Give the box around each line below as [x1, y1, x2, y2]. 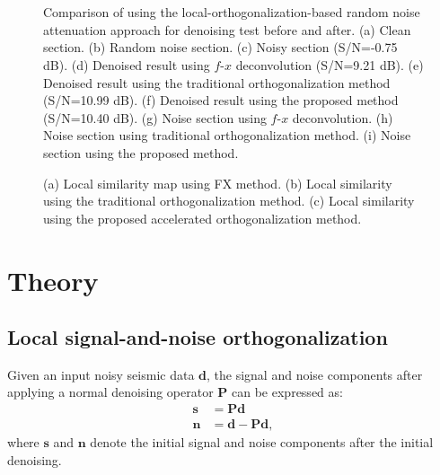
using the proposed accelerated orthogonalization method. [43, 208, 362, 227]
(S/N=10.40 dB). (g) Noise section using [43, 108, 267, 127]
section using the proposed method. [43, 143, 239, 162]
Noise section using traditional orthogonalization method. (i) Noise [43, 126, 411, 145]
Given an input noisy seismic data [7, 365, 195, 383]
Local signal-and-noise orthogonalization [7, 323, 388, 351]
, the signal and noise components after [207, 365, 423, 383]
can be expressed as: [232, 383, 343, 401]
